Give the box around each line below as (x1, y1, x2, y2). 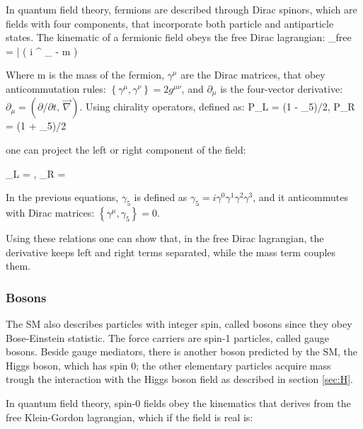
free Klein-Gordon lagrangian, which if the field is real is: (6, 409, 253, 424)
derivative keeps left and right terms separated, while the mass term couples (6, 244, 336, 259)
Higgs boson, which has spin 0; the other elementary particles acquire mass (6, 357, 331, 372)
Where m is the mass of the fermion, (6, 67, 164, 82)
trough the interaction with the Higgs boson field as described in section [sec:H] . (6, 372, 353, 387)
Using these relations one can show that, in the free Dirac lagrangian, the (6, 231, 324, 245)
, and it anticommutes (253, 190, 348, 205)
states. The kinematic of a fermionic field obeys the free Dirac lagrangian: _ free (6, 30, 352, 45)
